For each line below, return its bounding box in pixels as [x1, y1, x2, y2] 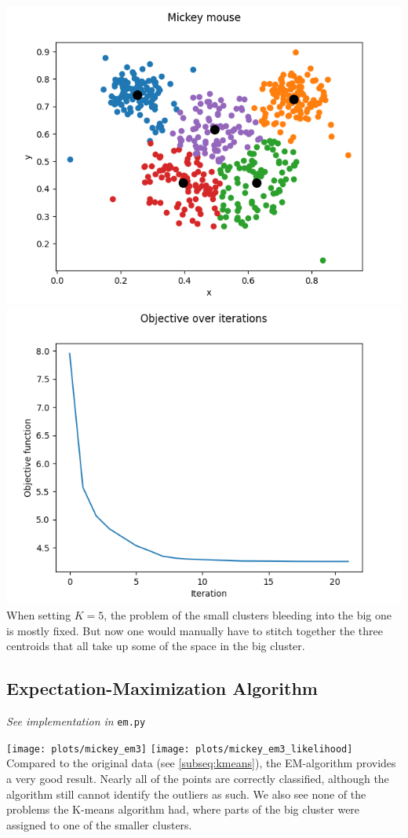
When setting [6, 607, 71, 623]
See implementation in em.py [6, 713, 146, 730]
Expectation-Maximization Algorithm [6, 676, 318, 700]
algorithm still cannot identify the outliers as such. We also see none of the [6, 785, 366, 802]
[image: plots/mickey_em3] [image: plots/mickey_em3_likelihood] [6, 743, 353, 755]
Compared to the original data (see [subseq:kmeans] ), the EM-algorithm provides [6, 755, 396, 771]
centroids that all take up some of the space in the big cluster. [6, 638, 305, 654]
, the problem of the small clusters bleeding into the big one [104, 607, 392, 623]
